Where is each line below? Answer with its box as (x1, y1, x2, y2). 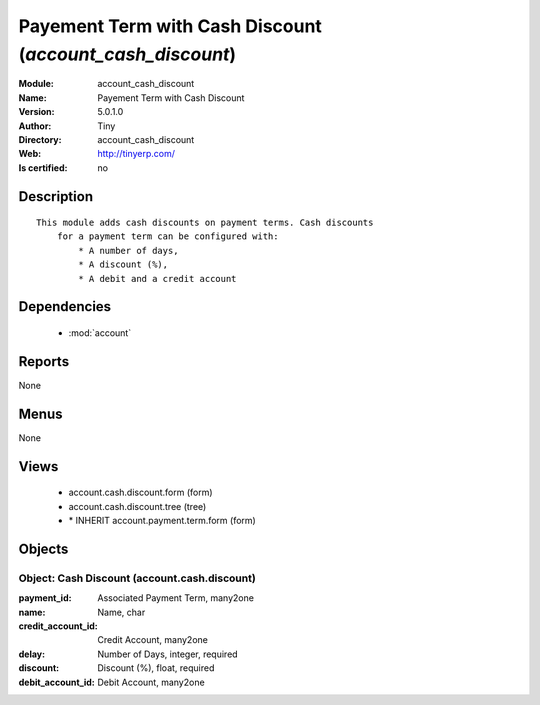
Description (18, 188, 94, 205)
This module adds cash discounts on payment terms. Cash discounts (36, 217, 374, 229)
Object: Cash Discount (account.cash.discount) (18, 571, 257, 585)
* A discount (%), (78, 259, 169, 270)
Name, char (97, 606, 146, 618)
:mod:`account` (68, 327, 132, 339)
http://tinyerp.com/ (97, 148, 175, 160)
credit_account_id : (18, 620, 99, 632)
